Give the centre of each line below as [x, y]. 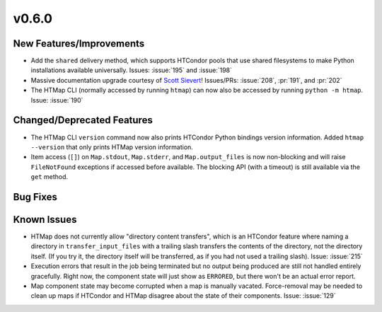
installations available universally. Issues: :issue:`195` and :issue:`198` [132, 70]
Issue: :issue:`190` [57, 100]
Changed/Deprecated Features [83, 120]
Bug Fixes [35, 197]
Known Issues [45, 219]
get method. [50, 177]
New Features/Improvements [79, 44]
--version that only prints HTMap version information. [112, 147]
